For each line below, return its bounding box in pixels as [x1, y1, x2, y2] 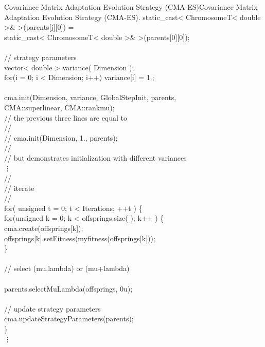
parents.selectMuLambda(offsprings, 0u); [4, 283, 133, 294]
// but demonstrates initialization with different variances [4, 152, 187, 163]
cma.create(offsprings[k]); [4, 223, 83, 234]
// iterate [4, 182, 34, 193]
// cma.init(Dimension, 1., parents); [4, 132, 118, 143]
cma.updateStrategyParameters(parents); [4, 313, 134, 324]
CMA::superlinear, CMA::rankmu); [4, 102, 115, 112]
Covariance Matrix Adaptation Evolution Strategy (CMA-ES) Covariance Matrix [4, 2, 258, 12]
